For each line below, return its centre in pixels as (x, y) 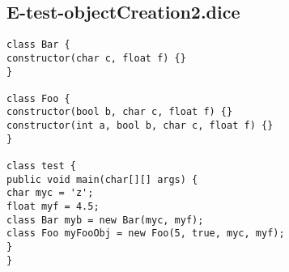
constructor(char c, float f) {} (96, 58)
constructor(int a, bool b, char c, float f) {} (140, 126)
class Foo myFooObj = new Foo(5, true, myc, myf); (146, 234)
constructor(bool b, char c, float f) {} (120, 112)
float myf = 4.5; (53, 207)
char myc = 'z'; (50, 193)
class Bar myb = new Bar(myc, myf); (105, 220)
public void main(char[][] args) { (102, 179)
